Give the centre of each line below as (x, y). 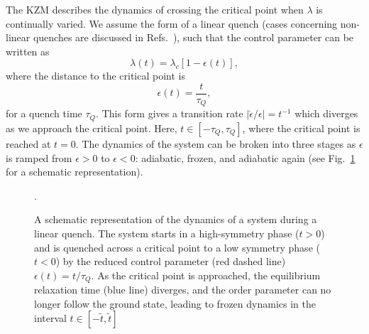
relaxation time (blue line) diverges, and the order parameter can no (183, 290)
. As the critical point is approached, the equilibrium (206, 275)
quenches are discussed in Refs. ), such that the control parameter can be (193, 37)
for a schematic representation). (75, 172)
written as (28, 51)
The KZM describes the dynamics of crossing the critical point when (155, 9)
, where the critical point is (301, 128)
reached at (28, 143)
